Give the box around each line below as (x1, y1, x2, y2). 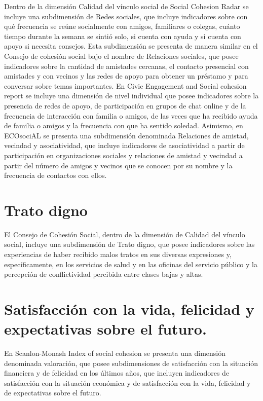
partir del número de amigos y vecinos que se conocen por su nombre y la (4, 160, 233, 170)
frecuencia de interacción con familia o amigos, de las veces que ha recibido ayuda (4, 110, 258, 121)
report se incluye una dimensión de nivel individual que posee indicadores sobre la (4, 90, 259, 101)
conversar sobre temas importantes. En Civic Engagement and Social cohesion (4, 80, 247, 91)
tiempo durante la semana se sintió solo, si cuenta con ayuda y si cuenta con (4, 30, 241, 41)
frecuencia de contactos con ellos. (4, 170, 107, 180)
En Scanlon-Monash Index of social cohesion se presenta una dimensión (4, 348, 226, 358)
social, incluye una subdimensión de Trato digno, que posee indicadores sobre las (4, 239, 255, 249)
